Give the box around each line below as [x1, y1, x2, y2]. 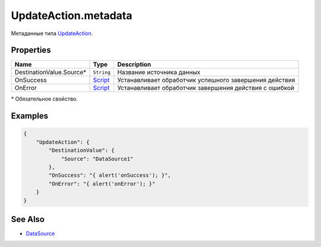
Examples [11, 111, 49, 121]
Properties [11, 45, 51, 55]
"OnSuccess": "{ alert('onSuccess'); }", [48, 172, 171, 179]
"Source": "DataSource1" [61, 155, 134, 162]
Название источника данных [117, 68, 201, 77]
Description [117, 60, 152, 68]
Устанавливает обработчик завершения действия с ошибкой [117, 84, 294, 92]
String [93, 69, 111, 76]
